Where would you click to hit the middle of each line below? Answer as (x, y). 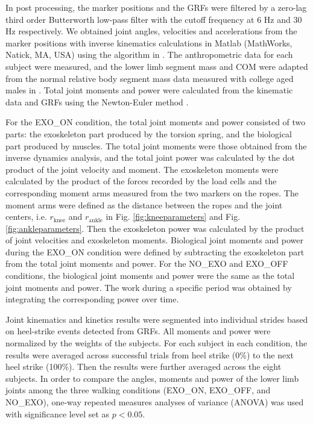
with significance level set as (58, 413)
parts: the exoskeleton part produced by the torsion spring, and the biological (149, 133)
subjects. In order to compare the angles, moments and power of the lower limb (152, 378)
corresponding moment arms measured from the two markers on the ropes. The (152, 192)
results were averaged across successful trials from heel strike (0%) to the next (150, 354)
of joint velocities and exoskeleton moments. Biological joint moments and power (155, 240)
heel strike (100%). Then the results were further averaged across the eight (144, 366)
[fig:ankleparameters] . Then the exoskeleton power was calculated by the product (155, 228)
